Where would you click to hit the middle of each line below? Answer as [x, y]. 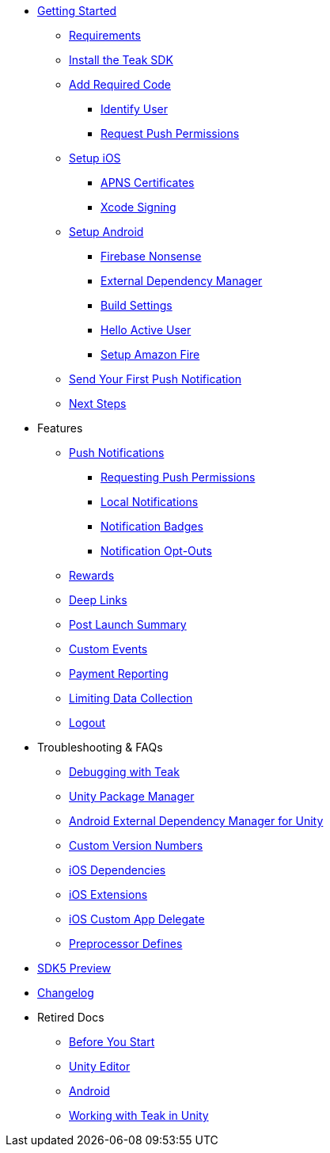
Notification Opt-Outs [156, 551]
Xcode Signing [138, 207]
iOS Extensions [108, 894]
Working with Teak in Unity [139, 1115]
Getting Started [77, 11]
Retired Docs [71, 1017]
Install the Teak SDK [121, 60]
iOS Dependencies [118, 870]
